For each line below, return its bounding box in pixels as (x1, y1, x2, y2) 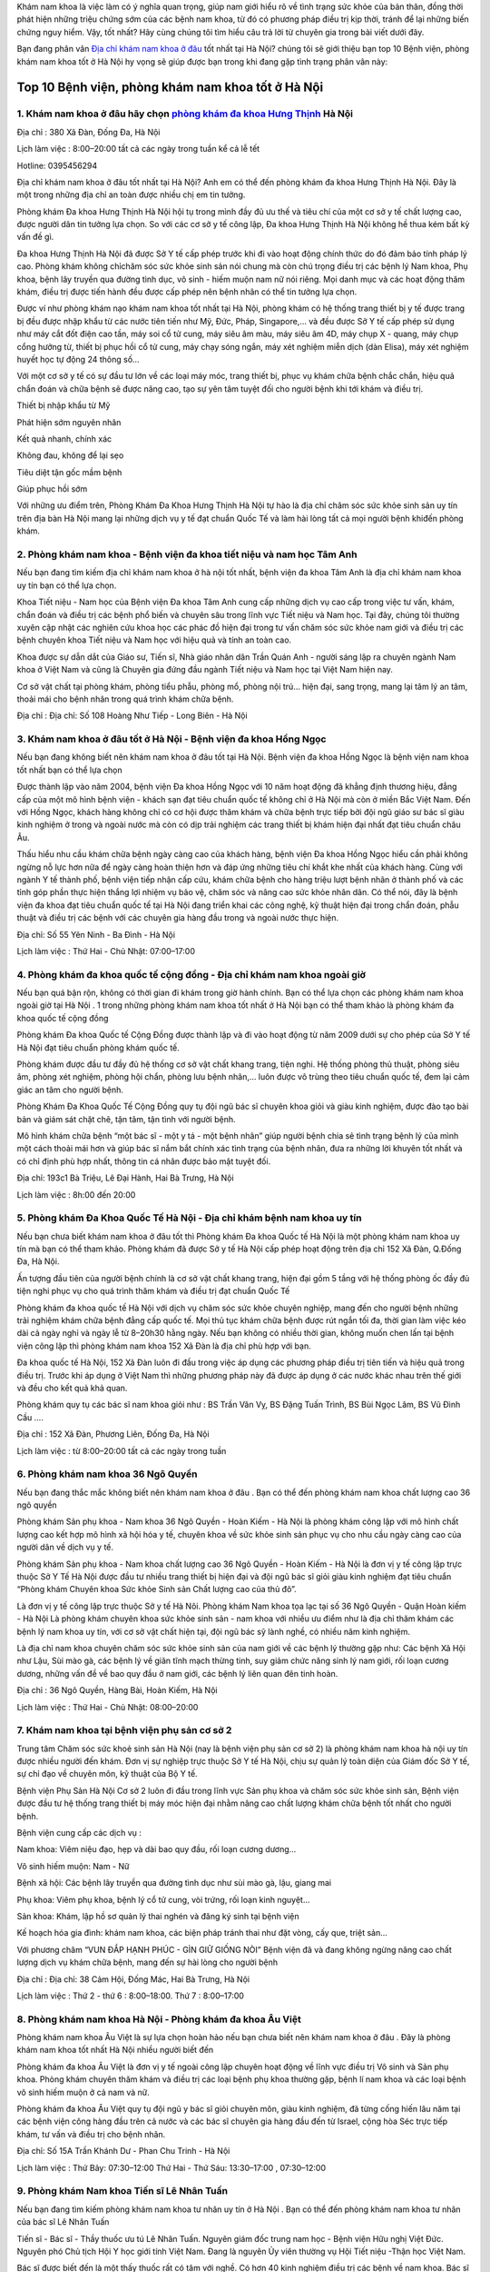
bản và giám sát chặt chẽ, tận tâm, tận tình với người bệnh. (16, 1113, 236, 1124)
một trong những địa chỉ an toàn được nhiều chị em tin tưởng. (16, 189, 246, 200)
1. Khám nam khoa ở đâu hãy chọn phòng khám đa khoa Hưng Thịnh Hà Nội (16, 107, 354, 120)
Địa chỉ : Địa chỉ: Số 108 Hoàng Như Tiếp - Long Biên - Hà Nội (16, 710, 249, 722)
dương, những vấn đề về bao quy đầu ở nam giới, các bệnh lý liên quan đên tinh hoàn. (16, 1668, 338, 1679)
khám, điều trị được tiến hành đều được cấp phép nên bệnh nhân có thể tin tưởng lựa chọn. (16, 286, 358, 297)
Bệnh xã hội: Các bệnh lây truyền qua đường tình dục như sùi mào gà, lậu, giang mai (16, 1878, 331, 1888)
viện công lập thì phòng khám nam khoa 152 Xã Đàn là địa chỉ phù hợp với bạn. (16, 1340, 312, 1351)
